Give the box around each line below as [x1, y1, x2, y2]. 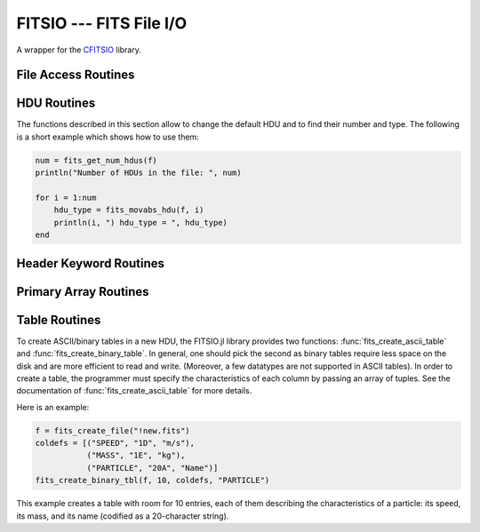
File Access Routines [16, 67, 135, 83]
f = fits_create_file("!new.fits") [35, 425, 190, 435]
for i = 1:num [35, 193, 97, 203]
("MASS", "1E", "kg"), [86, 450, 186, 461]
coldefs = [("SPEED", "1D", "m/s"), [35, 438, 196, 449]
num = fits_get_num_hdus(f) [35, 155, 157, 165]
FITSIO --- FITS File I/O [16, 13, 188, 33]
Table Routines [16, 312, 101, 328]
